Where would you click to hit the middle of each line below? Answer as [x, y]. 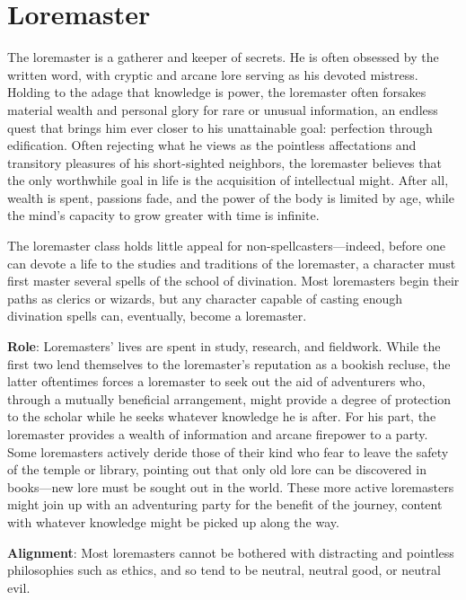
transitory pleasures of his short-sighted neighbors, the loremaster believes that [224, 162]
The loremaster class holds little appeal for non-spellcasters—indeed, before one [226, 246]
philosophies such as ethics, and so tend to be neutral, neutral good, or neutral [224, 570]
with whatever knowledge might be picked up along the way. [173, 521]
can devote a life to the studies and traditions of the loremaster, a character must [232, 263]
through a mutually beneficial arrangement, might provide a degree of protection [229, 398]
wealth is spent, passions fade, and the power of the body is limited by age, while [231, 197]
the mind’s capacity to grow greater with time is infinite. [163, 215]
